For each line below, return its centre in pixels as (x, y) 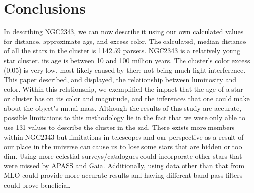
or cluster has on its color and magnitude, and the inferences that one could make (127, 98)
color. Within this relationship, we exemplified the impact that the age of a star (124, 89)
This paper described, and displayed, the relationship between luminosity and (120, 79)
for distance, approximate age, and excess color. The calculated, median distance (125, 41)
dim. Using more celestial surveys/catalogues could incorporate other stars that (123, 156)
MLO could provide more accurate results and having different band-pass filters (123, 175)
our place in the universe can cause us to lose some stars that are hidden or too (123, 146)
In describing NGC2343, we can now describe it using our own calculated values (124, 32)
